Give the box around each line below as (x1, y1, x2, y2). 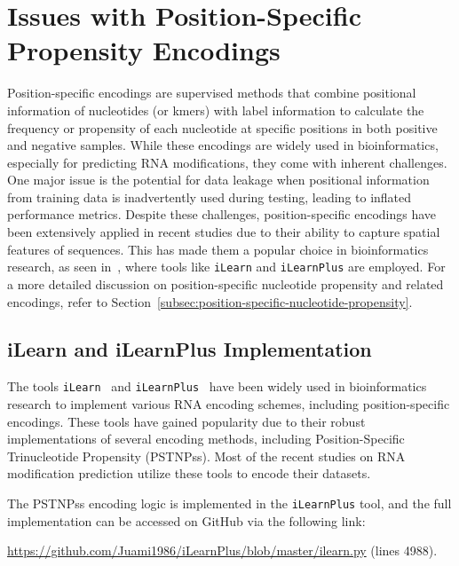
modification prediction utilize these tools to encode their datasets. (7, 464, 371, 483)
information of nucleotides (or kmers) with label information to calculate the (7, 100, 424, 119)
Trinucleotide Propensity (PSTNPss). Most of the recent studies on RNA (7, 446, 406, 465)
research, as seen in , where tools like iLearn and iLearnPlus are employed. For (7, 257, 446, 276)
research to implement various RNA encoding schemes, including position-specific (7, 394, 450, 413)
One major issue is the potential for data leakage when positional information (7, 170, 430, 189)
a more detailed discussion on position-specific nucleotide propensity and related (7, 274, 444, 293)
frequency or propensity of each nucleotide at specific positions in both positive (7, 118, 438, 137)
